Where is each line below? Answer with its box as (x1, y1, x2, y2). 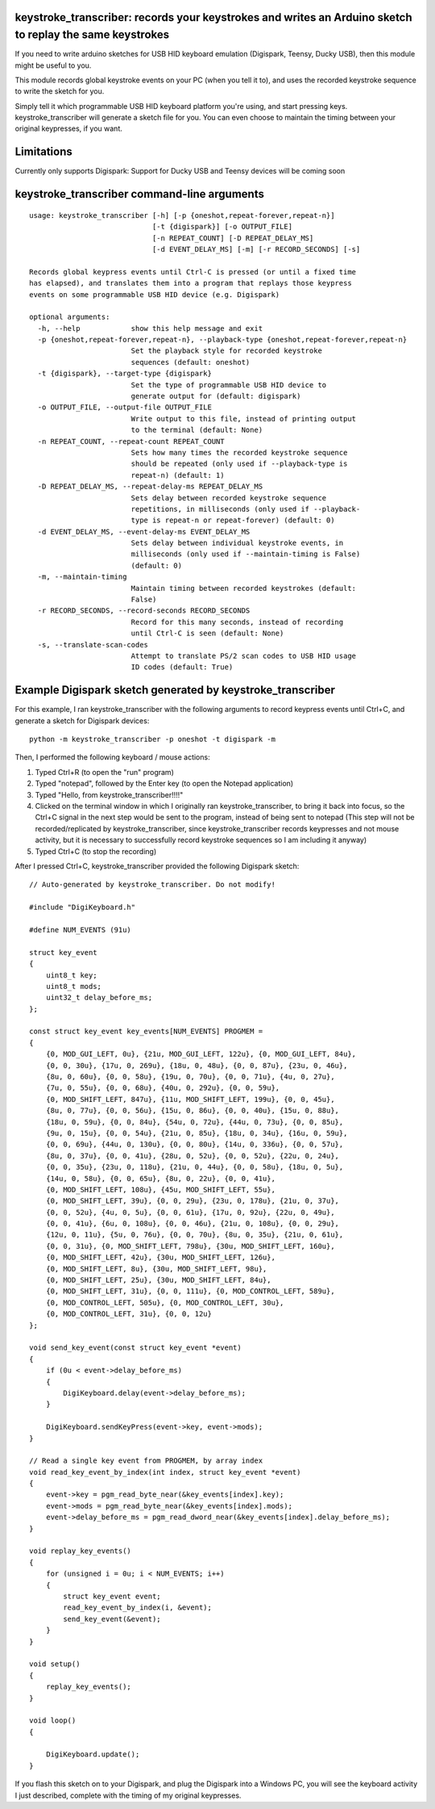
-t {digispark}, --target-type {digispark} (37, 369, 213, 379)
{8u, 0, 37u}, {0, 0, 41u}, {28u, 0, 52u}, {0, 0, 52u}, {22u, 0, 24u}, (45, 1151, 340, 1160)
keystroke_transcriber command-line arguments (14, 187, 265, 201)
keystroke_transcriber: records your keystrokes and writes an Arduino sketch (14, 10, 412, 24)
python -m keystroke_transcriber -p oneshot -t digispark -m (29, 735, 275, 744)
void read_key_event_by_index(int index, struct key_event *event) (29, 1468, 301, 1476)
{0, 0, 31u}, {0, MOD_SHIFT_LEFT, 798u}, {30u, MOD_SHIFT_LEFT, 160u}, (45, 1242, 335, 1250)
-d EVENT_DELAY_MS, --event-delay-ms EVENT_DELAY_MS (37, 527, 251, 536)
